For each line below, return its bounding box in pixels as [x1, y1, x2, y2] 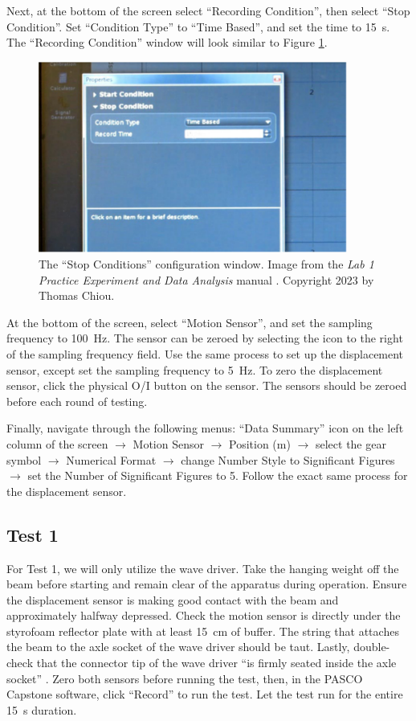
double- [353, 638, 390, 655]
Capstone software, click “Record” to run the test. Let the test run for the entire [6, 686, 403, 703]
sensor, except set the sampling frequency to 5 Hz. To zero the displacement [6, 361, 383, 378]
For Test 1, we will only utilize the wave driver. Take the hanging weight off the [6, 559, 399, 576]
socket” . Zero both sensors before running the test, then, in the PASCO [6, 670, 363, 686]
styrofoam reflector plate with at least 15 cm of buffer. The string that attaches [6, 622, 399, 639]
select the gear [315, 435, 386, 452]
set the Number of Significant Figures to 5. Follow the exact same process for [27, 467, 408, 484]
